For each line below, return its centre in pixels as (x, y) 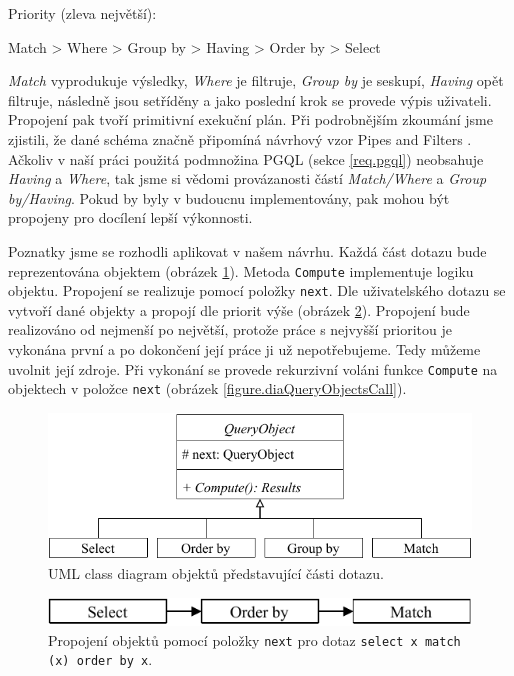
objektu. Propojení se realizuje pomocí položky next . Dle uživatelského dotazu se (257, 290)
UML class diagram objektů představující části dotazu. (216, 573)
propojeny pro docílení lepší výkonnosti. (130, 217)
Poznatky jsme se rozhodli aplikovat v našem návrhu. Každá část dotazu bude (247, 250)
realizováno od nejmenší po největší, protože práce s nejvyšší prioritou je (230, 329)
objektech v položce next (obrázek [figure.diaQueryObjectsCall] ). (207, 388)
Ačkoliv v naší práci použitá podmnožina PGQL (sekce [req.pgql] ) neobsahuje (246, 158)
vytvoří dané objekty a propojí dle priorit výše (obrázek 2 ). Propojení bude (239, 309)
